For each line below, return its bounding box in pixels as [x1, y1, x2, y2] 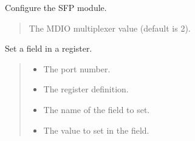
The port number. [43, 62, 111, 75]
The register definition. [43, 83, 129, 95]
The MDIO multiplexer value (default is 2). [29, 21, 191, 34]
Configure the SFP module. [5, 1, 107, 13]
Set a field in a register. [5, 42, 92, 55]
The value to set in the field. [43, 123, 149, 136]
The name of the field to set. [43, 103, 150, 115]
